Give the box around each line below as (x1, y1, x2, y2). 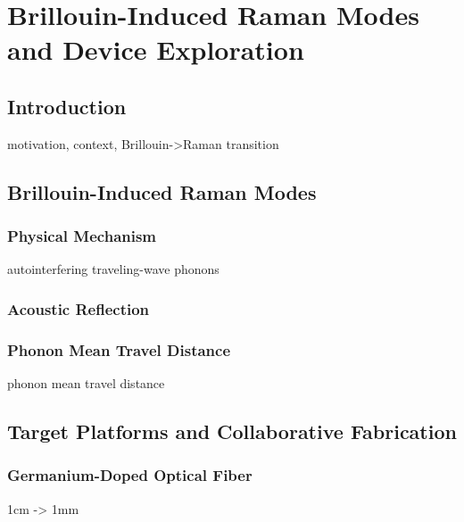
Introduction (7, 92, 127, 120)
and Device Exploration (7, 31, 304, 68)
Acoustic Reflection (7, 297, 150, 319)
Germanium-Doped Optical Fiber (7, 464, 253, 486)
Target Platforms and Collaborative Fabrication (7, 418, 457, 444)
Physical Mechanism (7, 225, 157, 247)
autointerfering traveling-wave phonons (7, 260, 220, 278)
